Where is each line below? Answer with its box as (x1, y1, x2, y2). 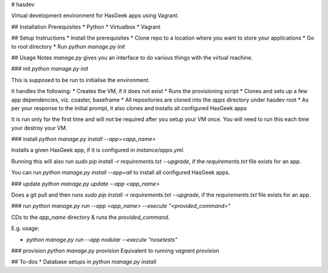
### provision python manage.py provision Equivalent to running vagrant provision (11, 247, 220, 254)
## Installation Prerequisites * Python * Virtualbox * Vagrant (11, 23, 161, 30)
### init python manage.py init (11, 65, 89, 72)
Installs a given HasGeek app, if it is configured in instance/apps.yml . (11, 147, 185, 154)
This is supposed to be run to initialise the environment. (11, 76, 150, 83)
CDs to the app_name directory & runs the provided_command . (11, 213, 170, 221)
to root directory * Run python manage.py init (11, 43, 125, 50)
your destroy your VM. (11, 124, 67, 131)
